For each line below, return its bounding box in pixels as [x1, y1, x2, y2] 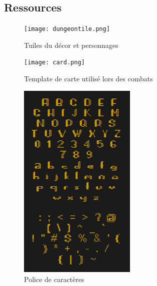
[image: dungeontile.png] [24, 25, 110, 33]
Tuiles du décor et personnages [24, 39, 118, 50]
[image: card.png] [24, 59, 85, 66]
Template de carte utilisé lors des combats [24, 73, 153, 84]
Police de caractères [24, 274, 84, 285]
